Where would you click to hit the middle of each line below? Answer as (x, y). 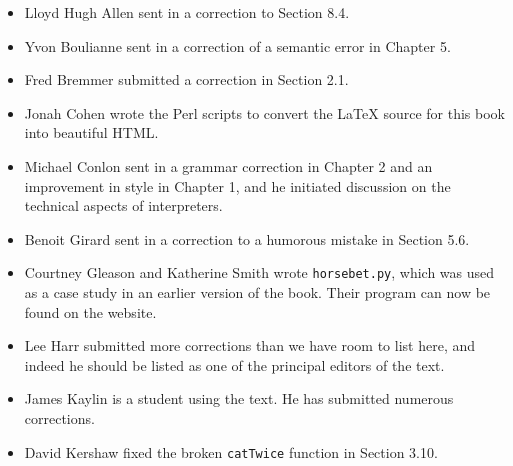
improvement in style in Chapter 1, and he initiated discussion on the (237, 185)
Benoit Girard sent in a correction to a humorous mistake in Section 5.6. (247, 238)
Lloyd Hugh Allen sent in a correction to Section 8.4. (187, 12)
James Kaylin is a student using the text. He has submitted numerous (239, 398)
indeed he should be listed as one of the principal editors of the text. (234, 364)
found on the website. (90, 311)
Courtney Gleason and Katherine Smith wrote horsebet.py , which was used (259, 272)
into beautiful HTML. (91, 132)
